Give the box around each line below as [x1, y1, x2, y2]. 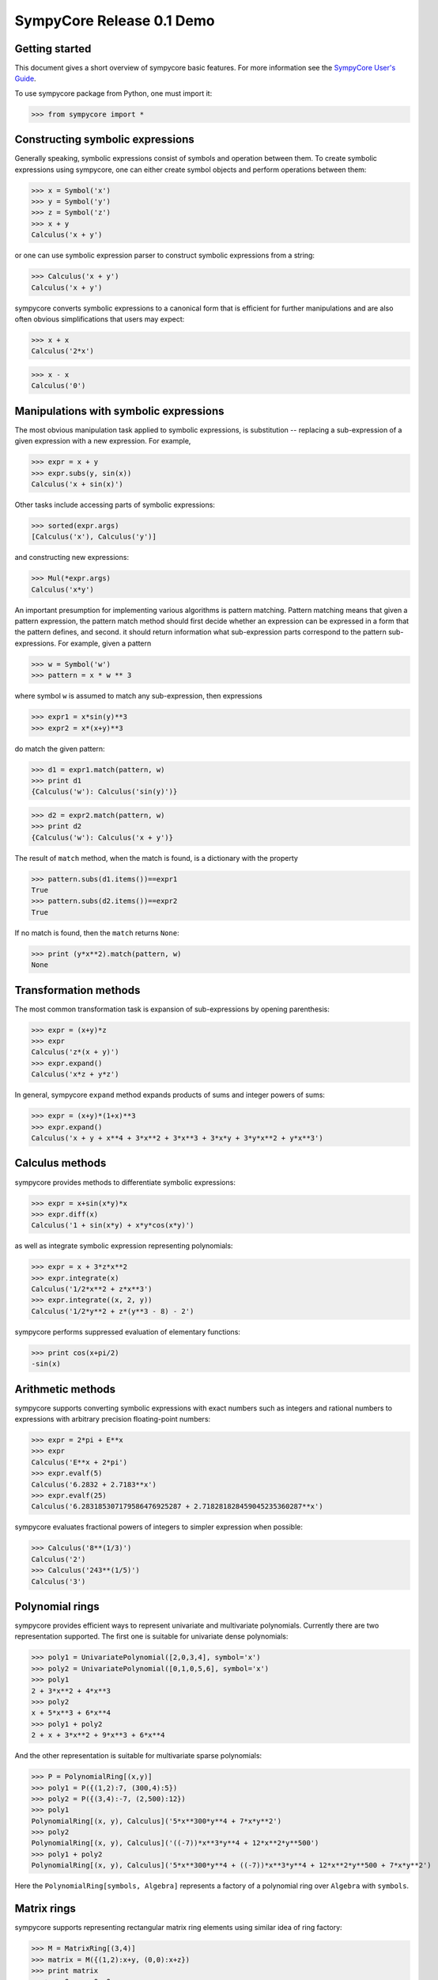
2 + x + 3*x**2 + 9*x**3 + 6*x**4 [31, 1731, 165, 1740]
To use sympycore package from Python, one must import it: [14, 88, 213, 98]
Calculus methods [14, 1156, 107, 1170]
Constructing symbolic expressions [14, 133, 194, 147]
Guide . [14, 74, 36, 83]
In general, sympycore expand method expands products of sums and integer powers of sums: [14, 1090, 326, 1100]
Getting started [14, 42, 92, 55]
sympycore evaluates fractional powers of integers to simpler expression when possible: [14, 1522, 304, 1532]
